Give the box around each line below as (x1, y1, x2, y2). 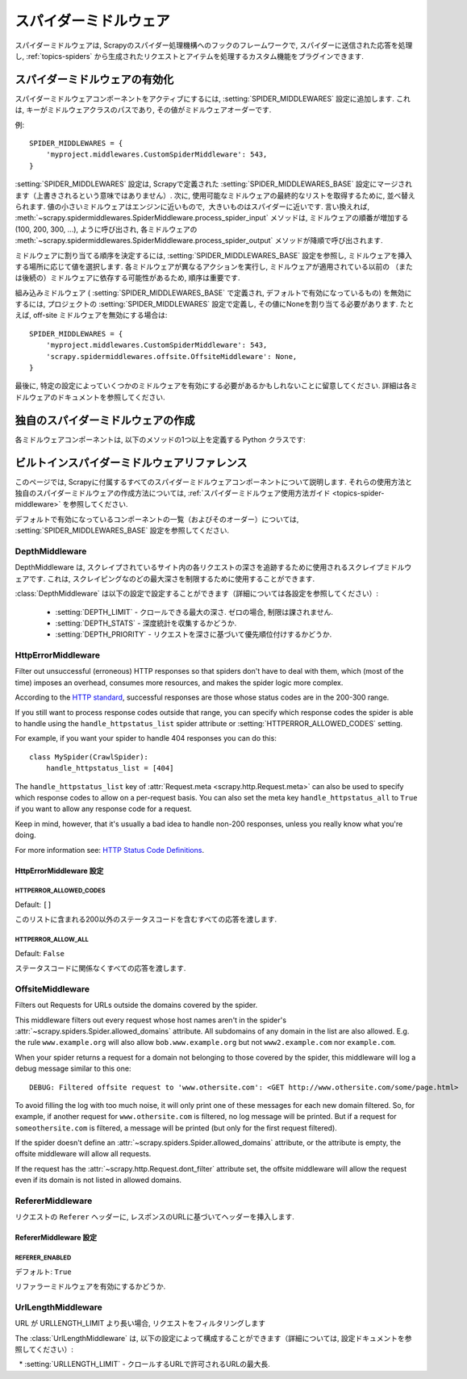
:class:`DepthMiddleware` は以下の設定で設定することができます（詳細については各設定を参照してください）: (15, 589, 379, 599)
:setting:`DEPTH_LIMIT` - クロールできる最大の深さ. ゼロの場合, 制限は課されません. (55, 607, 334, 616)
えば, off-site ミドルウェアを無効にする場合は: (15, 311, 168, 320)
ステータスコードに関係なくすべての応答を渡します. (15, 963, 186, 973)
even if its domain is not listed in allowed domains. (15, 1175, 181, 1185)
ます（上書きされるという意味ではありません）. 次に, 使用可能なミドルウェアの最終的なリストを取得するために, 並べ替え (15, 190, 415, 200)
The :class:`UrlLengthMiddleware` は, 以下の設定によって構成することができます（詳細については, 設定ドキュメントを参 (15, 1333, 412, 1343)
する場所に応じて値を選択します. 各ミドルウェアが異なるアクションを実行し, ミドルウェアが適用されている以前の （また (15, 261, 413, 271)
